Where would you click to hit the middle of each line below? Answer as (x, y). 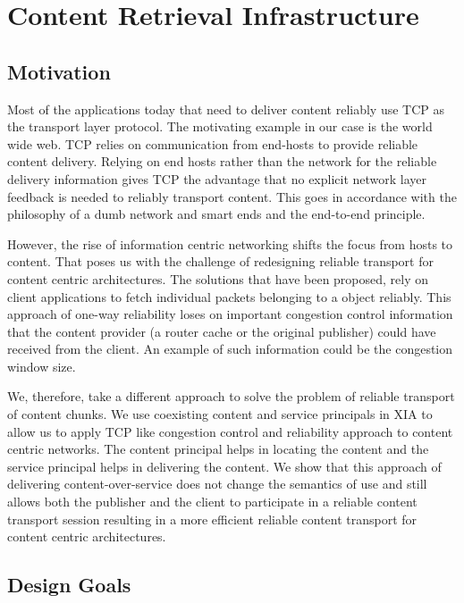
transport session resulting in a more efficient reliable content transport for (212, 519)
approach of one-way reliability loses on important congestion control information (230, 314)
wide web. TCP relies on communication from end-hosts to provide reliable (213, 143)
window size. (42, 366)
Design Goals (69, 585)
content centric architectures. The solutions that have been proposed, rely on (218, 278)
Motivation (59, 71)
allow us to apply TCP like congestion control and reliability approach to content (230, 431)
